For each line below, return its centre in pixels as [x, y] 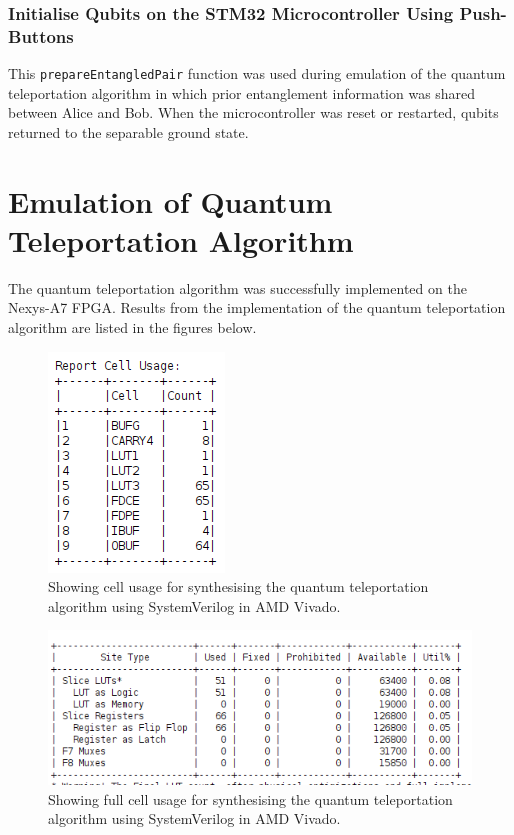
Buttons [41, 35]
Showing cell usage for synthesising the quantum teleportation [238, 586]
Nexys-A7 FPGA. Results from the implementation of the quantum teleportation [257, 307]
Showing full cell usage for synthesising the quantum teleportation [250, 798]
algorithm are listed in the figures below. [132, 327]
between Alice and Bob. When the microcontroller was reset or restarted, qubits [253, 112]
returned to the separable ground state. [128, 131]
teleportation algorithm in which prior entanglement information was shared [242, 92]
